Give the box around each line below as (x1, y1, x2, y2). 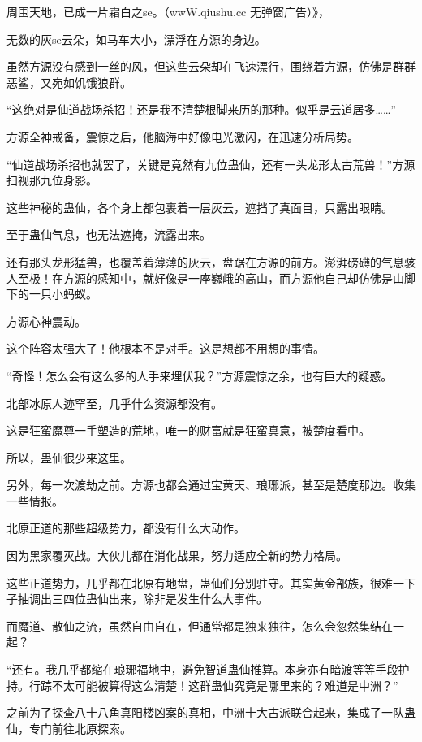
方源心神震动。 (6, 312, 86, 329)
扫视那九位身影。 (6, 171, 97, 189)
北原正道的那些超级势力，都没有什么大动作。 (6, 519, 245, 536)
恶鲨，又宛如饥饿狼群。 (6, 73, 131, 90)
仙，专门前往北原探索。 (6, 719, 131, 736)
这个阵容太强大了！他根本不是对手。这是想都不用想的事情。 (6, 340, 325, 357)
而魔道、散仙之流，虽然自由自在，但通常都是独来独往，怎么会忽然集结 (6, 617, 381, 634)
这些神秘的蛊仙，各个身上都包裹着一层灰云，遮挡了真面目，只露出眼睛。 (6, 198, 393, 215)
